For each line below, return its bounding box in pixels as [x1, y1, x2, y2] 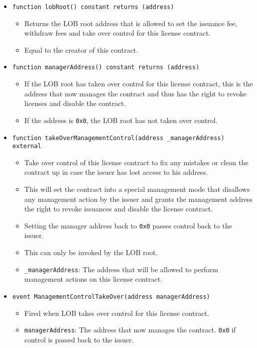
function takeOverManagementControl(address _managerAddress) [12, 134, 225, 142]
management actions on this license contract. [24, 274, 163, 284]
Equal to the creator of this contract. [24, 44, 138, 55]
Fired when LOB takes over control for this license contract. [24, 307, 209, 318]
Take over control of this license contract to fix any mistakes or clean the [24, 157, 248, 167]
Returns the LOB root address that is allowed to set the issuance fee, [24, 18, 237, 28]
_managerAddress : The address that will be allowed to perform [24, 264, 218, 274]
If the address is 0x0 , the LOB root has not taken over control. [24, 114, 218, 125]
